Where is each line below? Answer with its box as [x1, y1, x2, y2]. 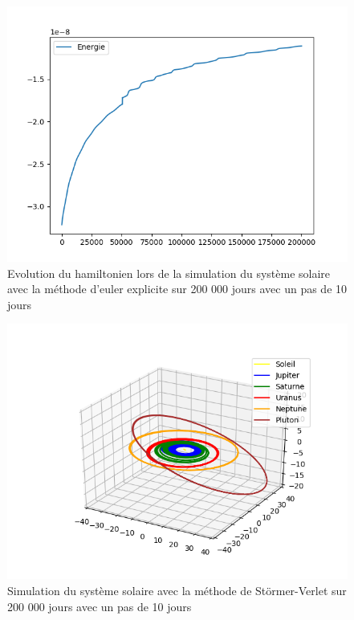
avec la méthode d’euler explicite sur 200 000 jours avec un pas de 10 [7, 280, 348, 297]
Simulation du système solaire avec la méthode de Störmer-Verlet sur [7, 581, 347, 598]
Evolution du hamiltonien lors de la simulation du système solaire [7, 264, 331, 281]
